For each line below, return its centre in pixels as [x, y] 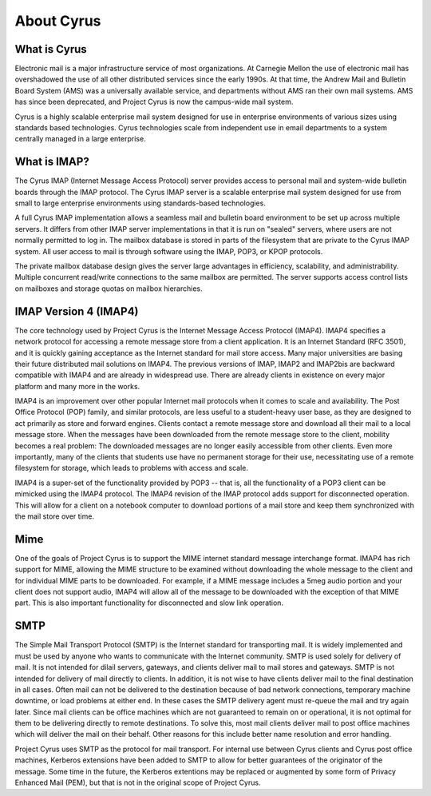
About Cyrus [58, 21]
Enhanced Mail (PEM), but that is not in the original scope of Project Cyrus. [138, 782]
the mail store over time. [55, 516]
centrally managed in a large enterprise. [81, 139]
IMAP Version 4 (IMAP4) [77, 311]
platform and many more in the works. [77, 386]
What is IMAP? [52, 162]
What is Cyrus [51, 49]
